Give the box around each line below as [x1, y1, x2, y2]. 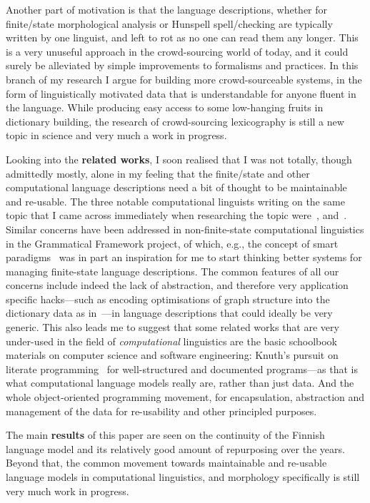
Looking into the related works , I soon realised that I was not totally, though [6, 151, 352, 166]
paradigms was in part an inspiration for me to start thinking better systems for [6, 250, 362, 265]
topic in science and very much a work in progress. [6, 128, 227, 143]
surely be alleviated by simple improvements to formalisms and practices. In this [6, 58, 359, 73]
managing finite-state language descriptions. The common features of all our [6, 263, 339, 278]
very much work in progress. [6, 483, 129, 498]
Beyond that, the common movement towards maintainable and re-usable [6, 455, 327, 470]
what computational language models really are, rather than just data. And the [6, 375, 354, 390]
